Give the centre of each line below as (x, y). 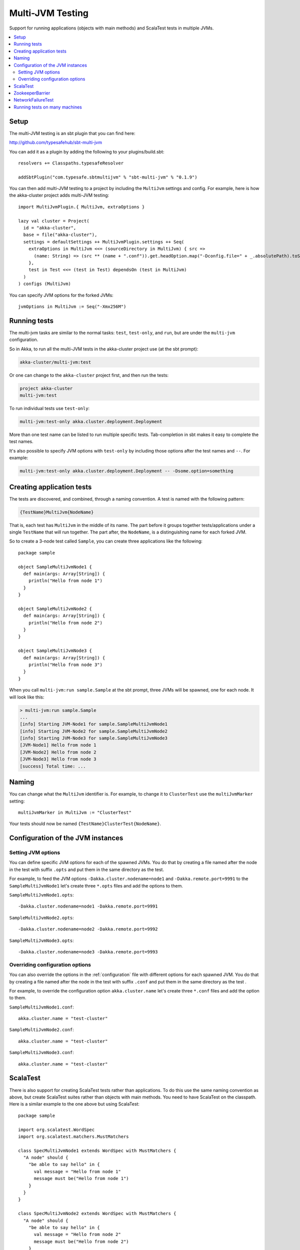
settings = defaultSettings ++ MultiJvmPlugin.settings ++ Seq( (104, 242)
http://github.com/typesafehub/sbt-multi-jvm (56, 142)
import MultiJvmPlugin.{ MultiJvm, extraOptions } (81, 207)
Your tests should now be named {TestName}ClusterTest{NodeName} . (85, 824)
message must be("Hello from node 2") (81, 1241)
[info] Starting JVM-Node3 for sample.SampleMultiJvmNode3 (93, 738)
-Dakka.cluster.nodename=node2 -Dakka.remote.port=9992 (88, 929)
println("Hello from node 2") (65, 623)
